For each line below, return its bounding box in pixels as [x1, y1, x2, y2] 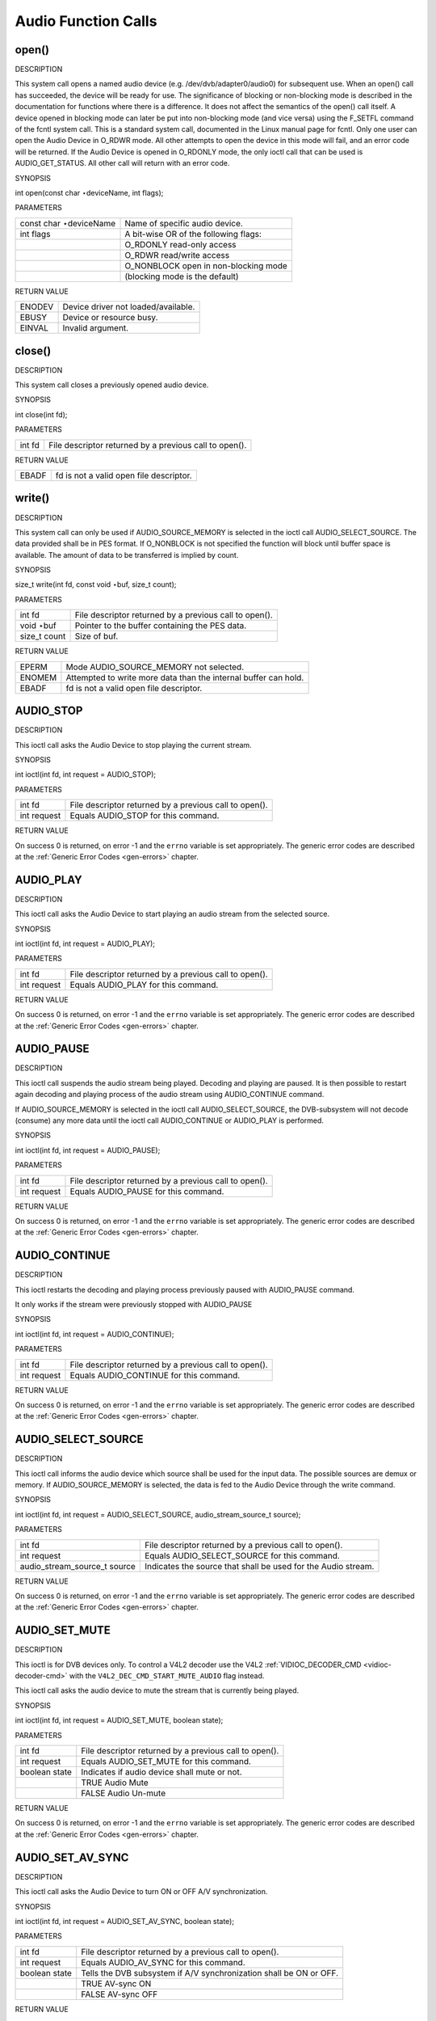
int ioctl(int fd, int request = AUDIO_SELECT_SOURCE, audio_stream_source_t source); [15, 1509, 301, 1519]
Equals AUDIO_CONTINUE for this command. [69, 1369, 241, 1381]
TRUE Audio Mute [81, 1777, 149, 1788]
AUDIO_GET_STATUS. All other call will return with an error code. [15, 158, 230, 168]
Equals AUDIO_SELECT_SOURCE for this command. [144, 1550, 341, 1561]
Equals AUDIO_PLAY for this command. [69, 979, 219, 990]
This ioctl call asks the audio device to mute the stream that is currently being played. [15, 1686, 300, 1695]
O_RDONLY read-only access [124, 238, 237, 250]
